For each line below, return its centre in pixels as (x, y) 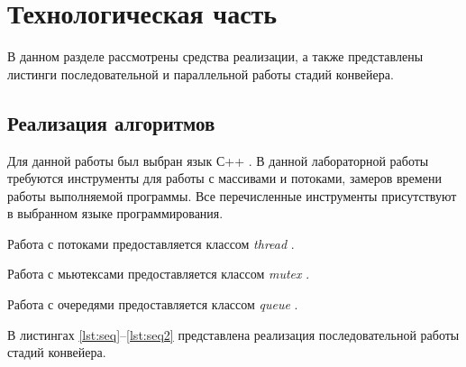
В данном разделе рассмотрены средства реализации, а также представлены (215, 56)
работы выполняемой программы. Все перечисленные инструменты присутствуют (232, 195)
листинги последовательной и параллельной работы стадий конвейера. (201, 73)
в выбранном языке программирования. (115, 213)
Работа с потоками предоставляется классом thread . (151, 243)
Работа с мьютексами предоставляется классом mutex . (159, 274)
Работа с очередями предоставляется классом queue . (153, 304)
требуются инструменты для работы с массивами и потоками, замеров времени (224, 178)
